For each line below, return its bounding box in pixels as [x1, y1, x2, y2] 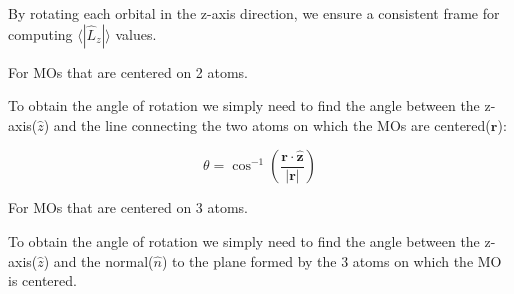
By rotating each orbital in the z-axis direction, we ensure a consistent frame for [8, 3, 500, 23]
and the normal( [53, 250, 154, 271]
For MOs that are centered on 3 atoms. [8, 197, 249, 218]
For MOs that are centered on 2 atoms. [8, 61, 249, 82]
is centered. [8, 270, 77, 291]
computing [8, 23, 73, 44]
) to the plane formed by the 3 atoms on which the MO [161, 250, 502, 271]
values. [115, 23, 157, 44]
